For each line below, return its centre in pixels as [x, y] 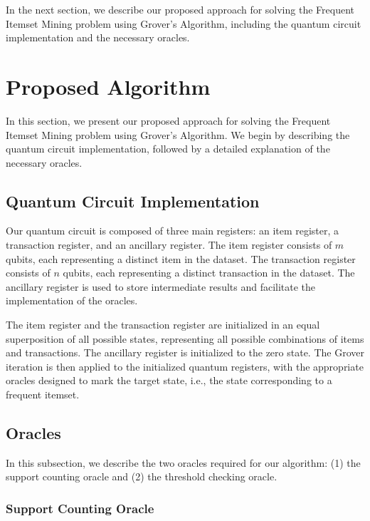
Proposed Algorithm [108, 86]
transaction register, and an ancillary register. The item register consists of [169, 245]
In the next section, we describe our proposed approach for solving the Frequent [180, 9]
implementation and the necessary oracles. [98, 37]
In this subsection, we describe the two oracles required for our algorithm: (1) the [183, 462]
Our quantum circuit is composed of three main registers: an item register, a [173, 231]
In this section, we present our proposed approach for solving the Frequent [168, 120]
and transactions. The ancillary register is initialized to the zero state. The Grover [185, 352]
